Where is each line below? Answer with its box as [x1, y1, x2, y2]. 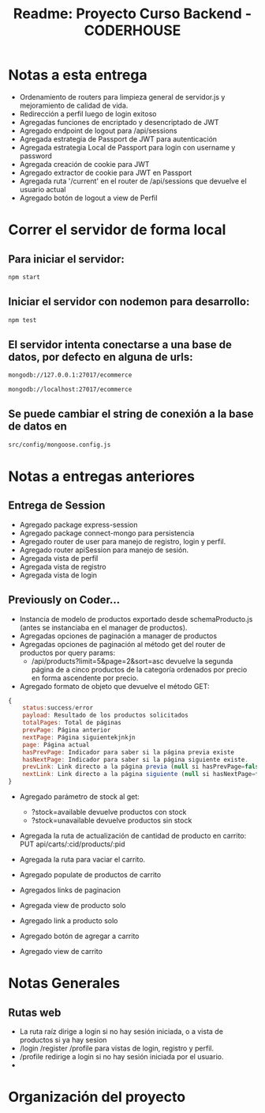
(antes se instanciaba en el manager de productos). [19, 623, 188, 632]
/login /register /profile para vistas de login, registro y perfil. [19, 1043, 215, 1053]
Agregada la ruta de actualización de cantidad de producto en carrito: [19, 831, 247, 841]
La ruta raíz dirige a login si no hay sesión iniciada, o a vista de [19, 1027, 223, 1036]
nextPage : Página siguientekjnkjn [22, 733, 136, 741]
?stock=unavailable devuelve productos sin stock [31, 816, 192, 825]
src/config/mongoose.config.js [8, 441, 111, 449]
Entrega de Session [8, 499, 106, 513]
